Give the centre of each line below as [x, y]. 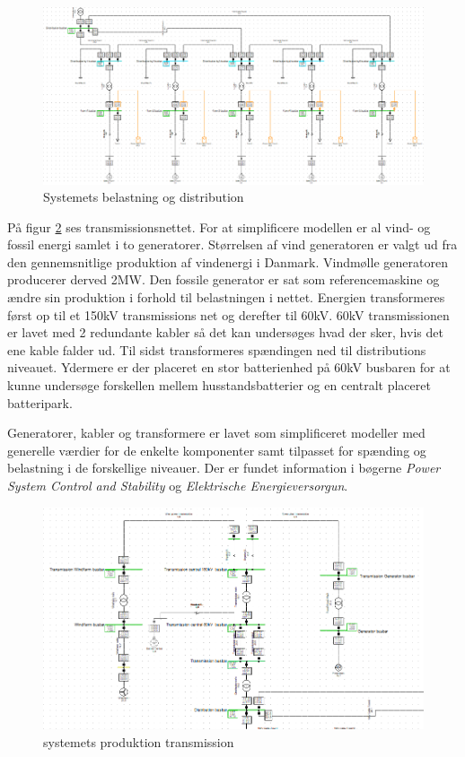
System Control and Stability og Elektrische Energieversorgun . [178, 485]
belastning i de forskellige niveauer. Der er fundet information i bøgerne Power [224, 468]
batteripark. [40, 402]
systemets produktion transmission [139, 741]
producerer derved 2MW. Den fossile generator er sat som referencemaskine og [224, 279]
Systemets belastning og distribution [144, 197]
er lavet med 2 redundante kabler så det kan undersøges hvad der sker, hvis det [225, 332]
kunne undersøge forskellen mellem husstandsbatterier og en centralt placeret [219, 385]
